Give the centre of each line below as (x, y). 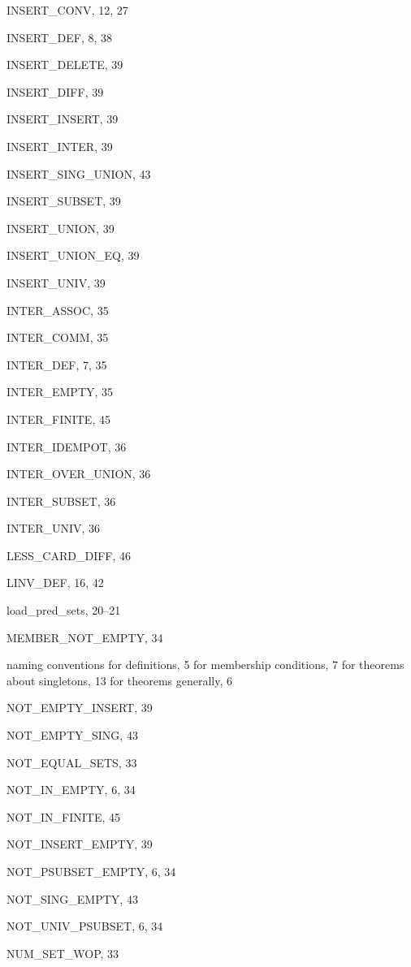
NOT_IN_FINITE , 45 (64, 816)
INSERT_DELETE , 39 (65, 65)
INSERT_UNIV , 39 (56, 282)
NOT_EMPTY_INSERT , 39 (80, 708)
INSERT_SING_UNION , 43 (79, 173)
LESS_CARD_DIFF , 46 (69, 555)
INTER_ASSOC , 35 (58, 310)
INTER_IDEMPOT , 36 (67, 446)
